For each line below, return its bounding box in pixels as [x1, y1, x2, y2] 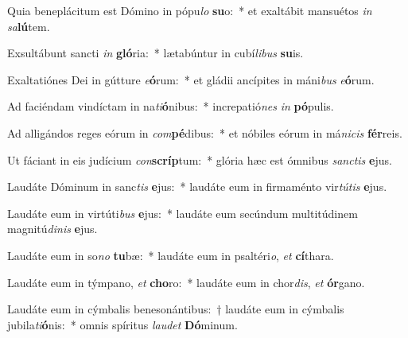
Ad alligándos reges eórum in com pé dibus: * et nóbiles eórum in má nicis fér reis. [7, 124, 402, 141]
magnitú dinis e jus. [7, 220, 98, 237]
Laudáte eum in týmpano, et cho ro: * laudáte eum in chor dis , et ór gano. [7, 274, 365, 290]
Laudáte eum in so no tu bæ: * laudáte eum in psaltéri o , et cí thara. [7, 247, 334, 263]
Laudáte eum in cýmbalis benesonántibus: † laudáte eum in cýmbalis [7, 301, 344, 317]
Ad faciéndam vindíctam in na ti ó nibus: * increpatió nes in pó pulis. [7, 98, 334, 115]
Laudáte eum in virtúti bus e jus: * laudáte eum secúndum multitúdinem [7, 204, 358, 221]
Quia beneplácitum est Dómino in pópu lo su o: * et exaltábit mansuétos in [7, 2, 372, 18]
